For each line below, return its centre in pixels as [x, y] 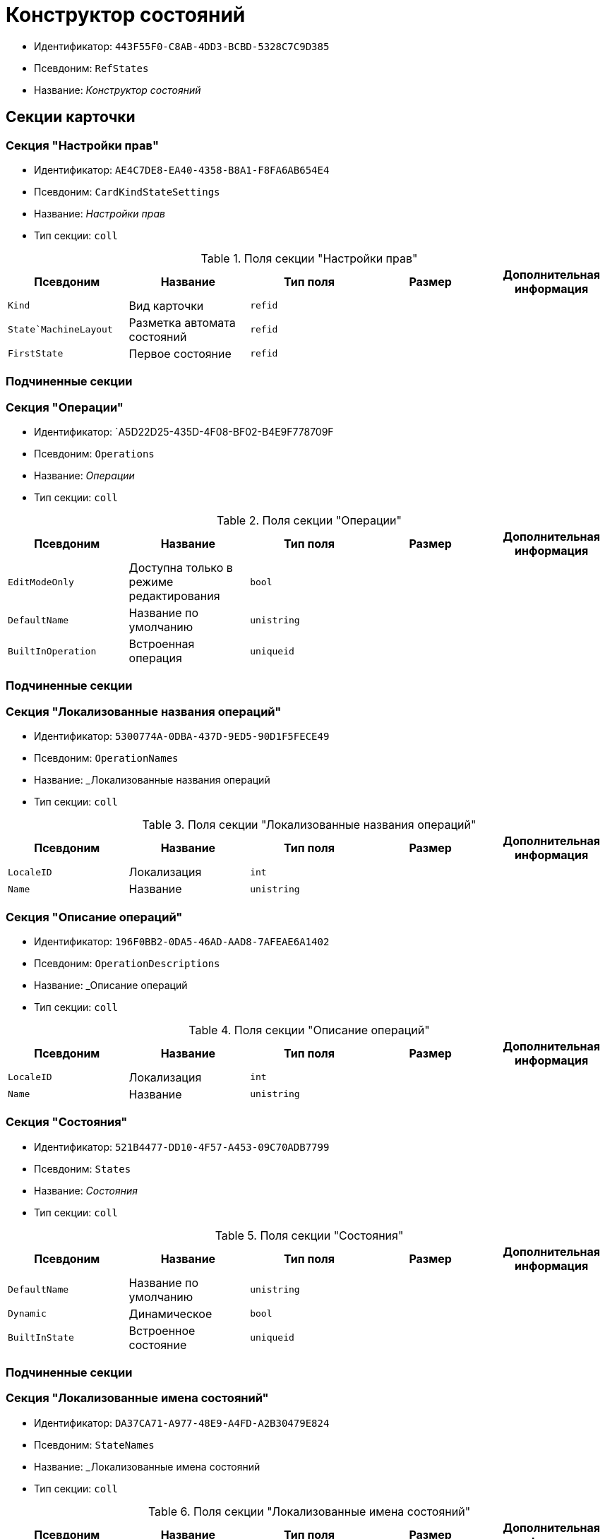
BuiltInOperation [52, 651]
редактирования [174, 596]
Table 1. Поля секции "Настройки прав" [309, 258]
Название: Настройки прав [100, 213]
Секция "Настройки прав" [82, 145]
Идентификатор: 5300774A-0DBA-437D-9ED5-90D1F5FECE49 [182, 736]
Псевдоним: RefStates [91, 68]
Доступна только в [181, 568]
